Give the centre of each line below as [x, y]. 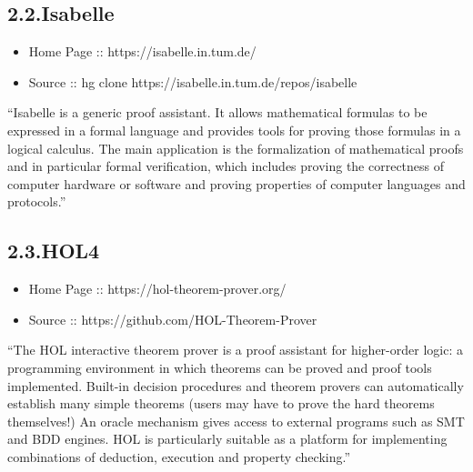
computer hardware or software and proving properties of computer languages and [236, 183]
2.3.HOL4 [54, 251]
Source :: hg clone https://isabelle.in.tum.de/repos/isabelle [193, 81]
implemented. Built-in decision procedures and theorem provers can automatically [236, 385]
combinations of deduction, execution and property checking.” [179, 456]
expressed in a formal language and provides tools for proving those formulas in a [234, 130]
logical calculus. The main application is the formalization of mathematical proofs [236, 148]
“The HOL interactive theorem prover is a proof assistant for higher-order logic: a [235, 350]
